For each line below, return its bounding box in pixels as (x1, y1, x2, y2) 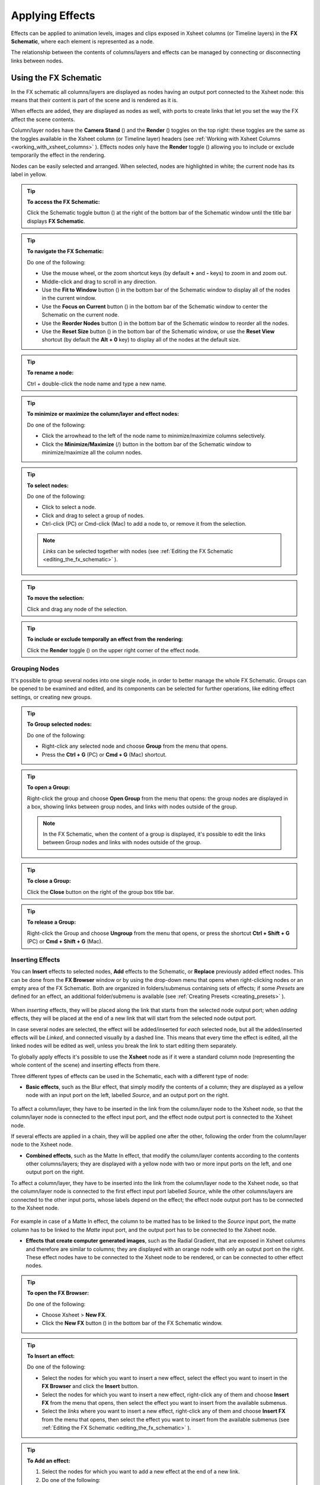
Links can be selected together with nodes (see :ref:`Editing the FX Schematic (43, 548, 233, 555)
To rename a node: (27, 369, 74, 377)
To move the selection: (27, 595, 85, 602)
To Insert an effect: (27, 1353, 75, 1360)
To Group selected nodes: (27, 721, 92, 728)
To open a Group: (27, 784, 71, 791)
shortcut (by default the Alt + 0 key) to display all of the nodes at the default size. (41, 336, 241, 343)
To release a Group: (27, 918, 76, 926)
